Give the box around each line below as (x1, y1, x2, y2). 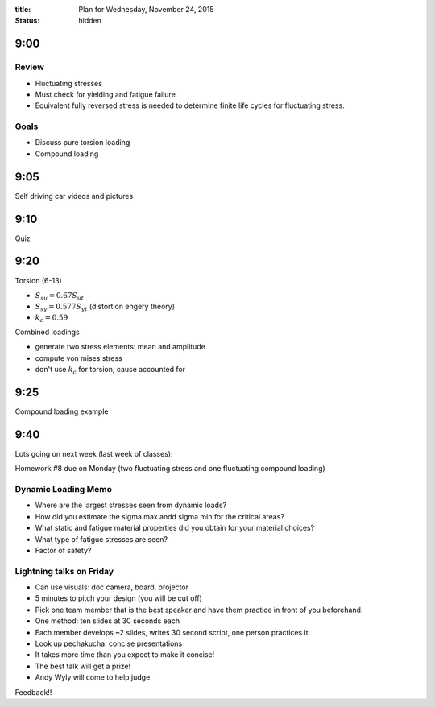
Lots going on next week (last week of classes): (14, 449, 173, 458)
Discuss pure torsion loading (35, 138, 130, 147)
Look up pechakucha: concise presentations (35, 639, 183, 648)
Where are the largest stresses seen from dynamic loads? (35, 500, 227, 511)
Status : (14, 16, 40, 26)
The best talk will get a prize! (35, 661, 131, 671)
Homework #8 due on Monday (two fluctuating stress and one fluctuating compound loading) (14, 464, 325, 473)
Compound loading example (14, 407, 109, 416)
